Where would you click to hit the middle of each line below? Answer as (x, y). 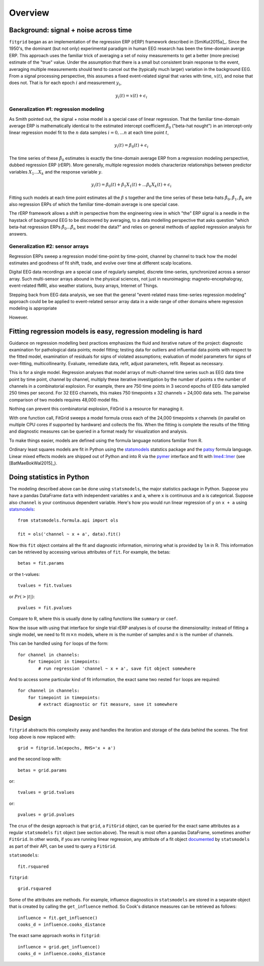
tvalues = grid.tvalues (46, 792)
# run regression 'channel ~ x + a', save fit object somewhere (117, 668)
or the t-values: (24, 574)
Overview (29, 13)
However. (19, 317)
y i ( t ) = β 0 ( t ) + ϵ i (131, 146)
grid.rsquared (34, 889)
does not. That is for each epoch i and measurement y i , (65, 83)
